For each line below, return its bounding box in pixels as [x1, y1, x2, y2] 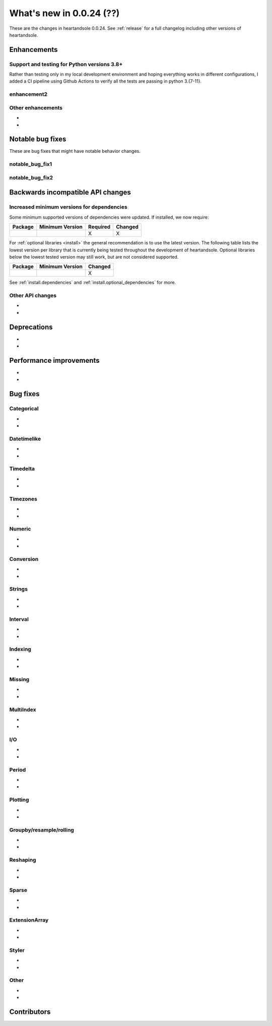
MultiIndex [9, 706, 36, 713]
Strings [9, 586, 28, 593]
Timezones [9, 495, 37, 502]
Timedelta [9, 465, 35, 472]
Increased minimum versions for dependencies [9, 204, 128, 211]
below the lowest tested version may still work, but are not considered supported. [9, 253, 179, 260]
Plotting [9, 796, 29, 803]
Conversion [9, 555, 39, 562]
